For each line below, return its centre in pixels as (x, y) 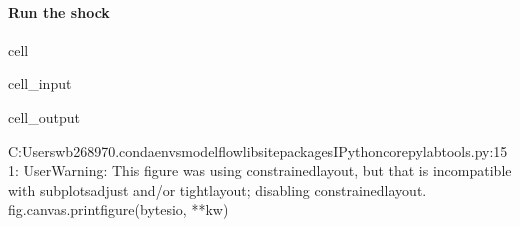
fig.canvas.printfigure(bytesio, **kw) (118, 209)
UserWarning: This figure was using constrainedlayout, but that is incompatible (267, 170)
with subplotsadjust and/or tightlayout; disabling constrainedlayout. (217, 189)
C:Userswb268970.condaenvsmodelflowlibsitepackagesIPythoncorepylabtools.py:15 (258, 150)
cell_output (44, 116)
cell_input (40, 83)
